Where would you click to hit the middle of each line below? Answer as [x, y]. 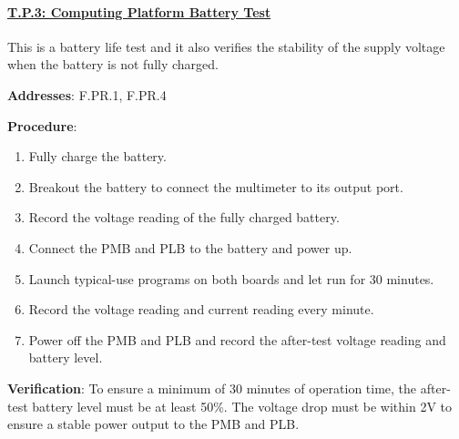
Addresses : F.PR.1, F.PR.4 [87, 94]
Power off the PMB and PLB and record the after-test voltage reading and [237, 339]
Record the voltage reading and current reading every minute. [201, 309]
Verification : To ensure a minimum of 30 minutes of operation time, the [212, 388]
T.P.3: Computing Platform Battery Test [139, 11]
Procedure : [42, 125]
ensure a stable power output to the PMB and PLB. [153, 424]
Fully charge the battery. [97, 156]
